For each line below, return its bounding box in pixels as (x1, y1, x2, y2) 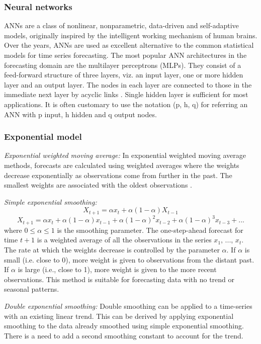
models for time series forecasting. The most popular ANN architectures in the (4, 50, 247, 60)
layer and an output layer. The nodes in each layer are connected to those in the (4, 79, 252, 90)
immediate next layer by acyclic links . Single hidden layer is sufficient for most (4, 89, 248, 100)
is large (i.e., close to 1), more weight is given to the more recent (18, 264, 217, 275)
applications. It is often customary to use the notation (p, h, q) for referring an (4, 99, 248, 109)
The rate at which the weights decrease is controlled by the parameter (4, 244, 220, 254)
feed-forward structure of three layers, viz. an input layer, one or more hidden (4, 69, 243, 80)
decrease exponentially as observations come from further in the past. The (4, 169, 232, 180)
